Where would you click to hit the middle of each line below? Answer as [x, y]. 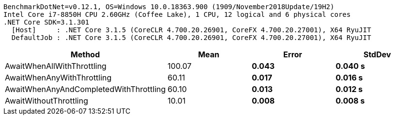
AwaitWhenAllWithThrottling [56, 66]
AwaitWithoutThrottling [47, 101]
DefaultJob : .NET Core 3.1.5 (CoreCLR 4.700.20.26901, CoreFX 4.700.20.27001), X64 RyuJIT [191, 38]
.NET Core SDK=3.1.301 [47, 22]
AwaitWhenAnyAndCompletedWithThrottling [85, 89]
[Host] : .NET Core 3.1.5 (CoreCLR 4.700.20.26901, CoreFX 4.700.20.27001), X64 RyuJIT [191, 30]
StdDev [377, 54]
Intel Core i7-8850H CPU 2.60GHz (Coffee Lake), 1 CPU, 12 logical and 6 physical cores [177, 14]
